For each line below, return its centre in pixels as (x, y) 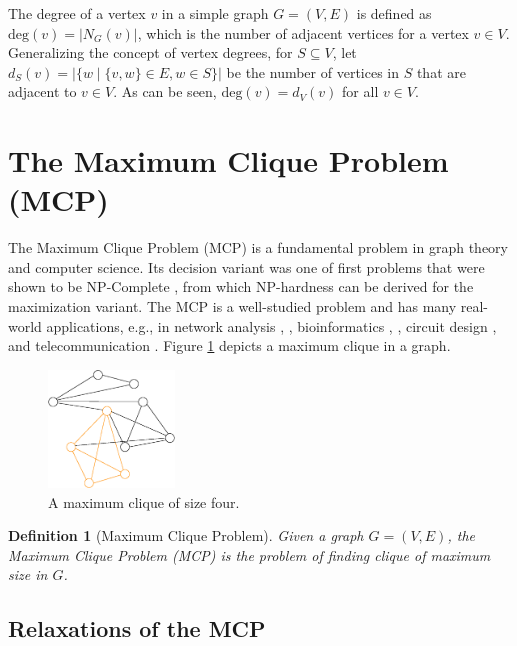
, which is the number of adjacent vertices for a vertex (303, 32)
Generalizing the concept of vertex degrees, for (150, 52)
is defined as (394, 13)
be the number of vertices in (313, 71)
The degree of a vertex (77, 13)
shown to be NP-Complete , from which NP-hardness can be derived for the (241, 286)
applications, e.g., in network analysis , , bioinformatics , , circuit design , (271, 325)
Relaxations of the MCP (137, 628)
